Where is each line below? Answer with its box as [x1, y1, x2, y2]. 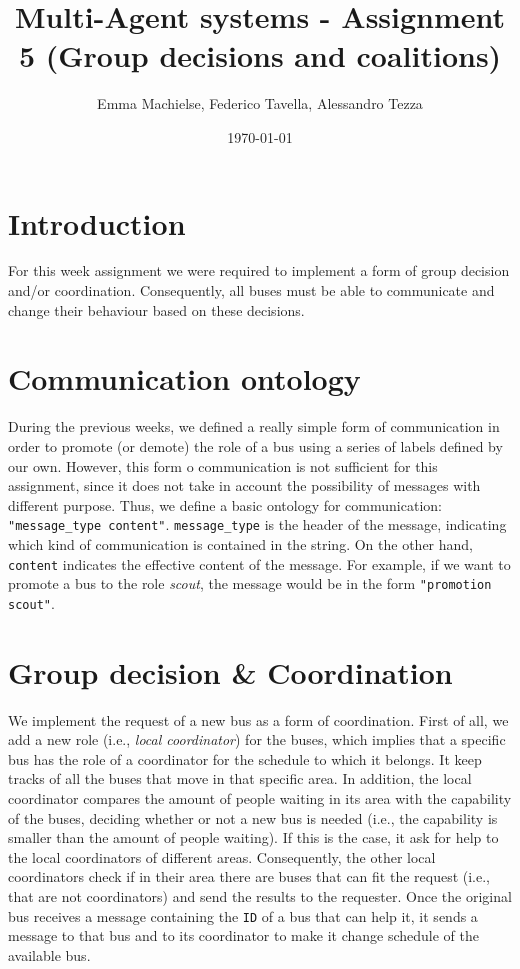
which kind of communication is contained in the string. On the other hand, [8, 533, 473, 554]
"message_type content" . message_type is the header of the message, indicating [8, 514, 507, 535]
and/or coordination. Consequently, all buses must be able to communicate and [8, 280, 495, 301]
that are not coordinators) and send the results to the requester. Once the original [8, 886, 512, 906]
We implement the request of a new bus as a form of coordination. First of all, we [8, 709, 509, 730]
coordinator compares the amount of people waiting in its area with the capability [8, 788, 512, 809]
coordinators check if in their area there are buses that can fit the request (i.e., [8, 866, 491, 887]
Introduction [8, 202, 186, 243]
